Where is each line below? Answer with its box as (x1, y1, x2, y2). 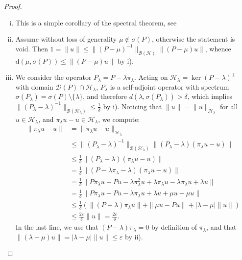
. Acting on (134, 72, 168, 82)
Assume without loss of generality (15, 34, 117, 44)
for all (219, 101, 238, 111)
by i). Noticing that (103, 101, 162, 111)
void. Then (15, 43, 48, 53)
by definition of (151, 222, 197, 232)
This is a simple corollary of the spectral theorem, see (15, 17, 177, 27)
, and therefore (83, 91, 127, 101)
